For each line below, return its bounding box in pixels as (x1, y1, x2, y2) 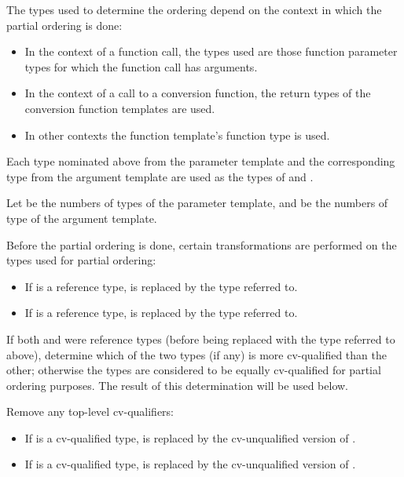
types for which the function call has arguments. (24, 58, 258, 75)
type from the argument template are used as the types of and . (6, 168, 314, 184)
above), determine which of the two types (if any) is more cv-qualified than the (6, 346, 387, 362)
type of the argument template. (6, 209, 157, 226)
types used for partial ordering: (6, 252, 156, 268)
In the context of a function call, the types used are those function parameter (24, 43, 398, 60)
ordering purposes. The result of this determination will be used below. (6, 377, 348, 393)
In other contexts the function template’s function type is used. (24, 126, 330, 143)
